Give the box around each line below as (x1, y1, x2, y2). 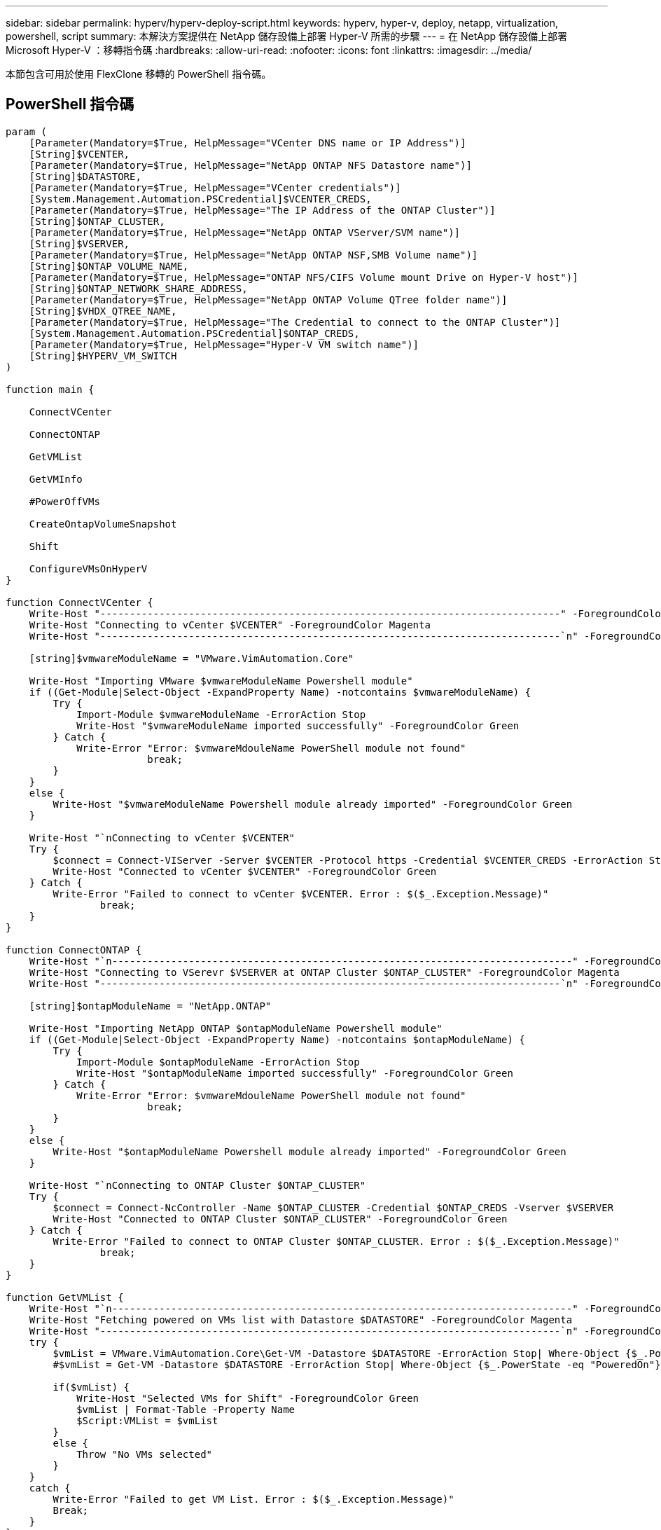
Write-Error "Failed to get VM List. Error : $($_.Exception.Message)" (53, 1493, 454, 1505)
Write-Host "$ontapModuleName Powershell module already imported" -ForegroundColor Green (53, 1145, 566, 1157)
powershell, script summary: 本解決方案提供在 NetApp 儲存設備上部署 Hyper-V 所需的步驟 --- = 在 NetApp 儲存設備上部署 (6, 30, 567, 42)
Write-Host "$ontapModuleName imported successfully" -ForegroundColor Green (76, 1067, 513, 1079)
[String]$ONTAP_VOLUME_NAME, (29, 260, 189, 272)
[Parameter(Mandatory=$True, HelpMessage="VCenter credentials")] (29, 181, 401, 193)
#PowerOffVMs (29, 495, 100, 507)
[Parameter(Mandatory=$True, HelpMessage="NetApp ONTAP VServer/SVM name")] (29, 226, 461, 238)
